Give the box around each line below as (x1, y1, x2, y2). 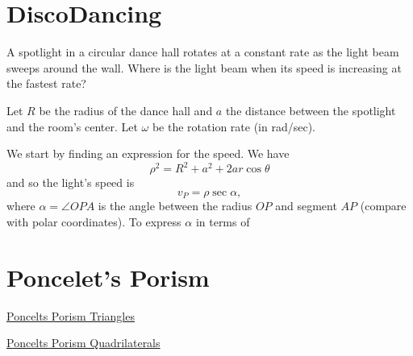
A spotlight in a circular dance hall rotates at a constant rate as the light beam (6, 43, 399, 60)
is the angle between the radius (98, 197, 252, 214)
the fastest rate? (6, 75, 86, 92)
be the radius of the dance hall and (39, 101, 213, 118)
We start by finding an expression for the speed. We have (6, 145, 290, 162)
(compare (360, 197, 407, 214)
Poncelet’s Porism (6, 260, 210, 293)
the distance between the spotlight (225, 101, 396, 118)
